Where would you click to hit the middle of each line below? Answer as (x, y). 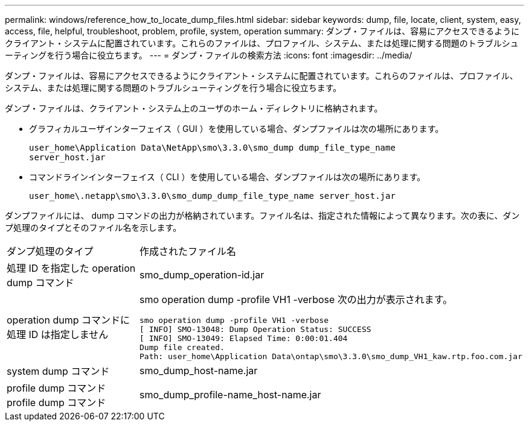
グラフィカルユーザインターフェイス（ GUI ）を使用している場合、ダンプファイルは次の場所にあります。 (236, 129)
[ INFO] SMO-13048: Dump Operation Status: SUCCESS (255, 329)
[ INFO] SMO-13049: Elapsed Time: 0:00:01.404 (244, 338)
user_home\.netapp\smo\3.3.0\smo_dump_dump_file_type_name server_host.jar (212, 196)
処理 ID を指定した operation (71, 268)
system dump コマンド (58, 371)
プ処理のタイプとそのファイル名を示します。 (93, 227)
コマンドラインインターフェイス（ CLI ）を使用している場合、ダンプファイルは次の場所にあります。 (227, 177)
